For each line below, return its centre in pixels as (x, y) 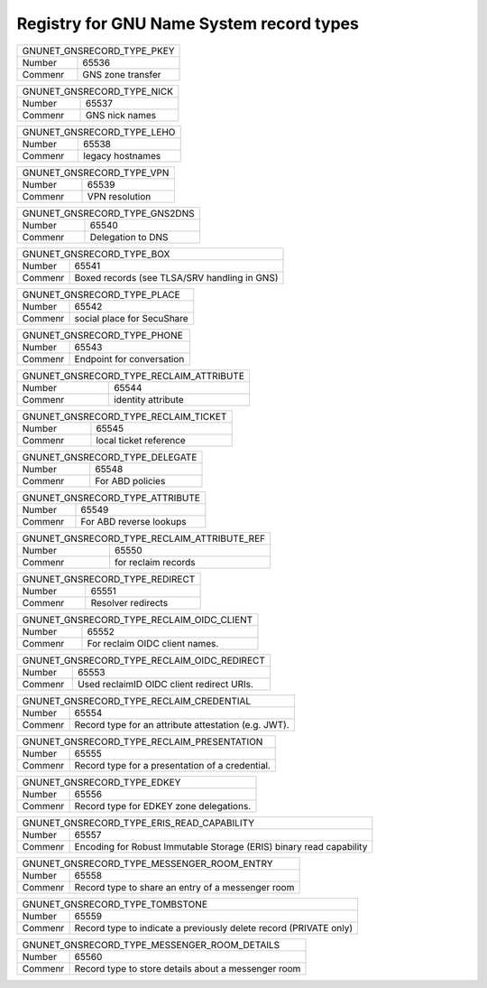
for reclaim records (155, 562)
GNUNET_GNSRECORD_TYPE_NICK (98, 91)
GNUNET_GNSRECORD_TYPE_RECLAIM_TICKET (124, 416)
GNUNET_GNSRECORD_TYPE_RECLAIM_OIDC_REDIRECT (144, 660)
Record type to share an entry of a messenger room (184, 887)
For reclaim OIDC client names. (153, 643)
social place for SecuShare (131, 318)
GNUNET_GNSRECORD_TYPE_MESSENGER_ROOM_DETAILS (151, 945)
